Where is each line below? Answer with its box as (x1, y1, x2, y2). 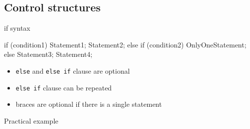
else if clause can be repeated (15, 82, 112, 92)
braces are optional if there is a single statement (15, 99, 162, 109)
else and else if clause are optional (15, 65, 130, 76)
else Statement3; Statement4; (4, 49, 93, 59)
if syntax (4, 23, 30, 33)
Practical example (4, 115, 59, 126)
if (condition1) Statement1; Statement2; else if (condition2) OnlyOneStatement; (4, 39, 247, 49)
